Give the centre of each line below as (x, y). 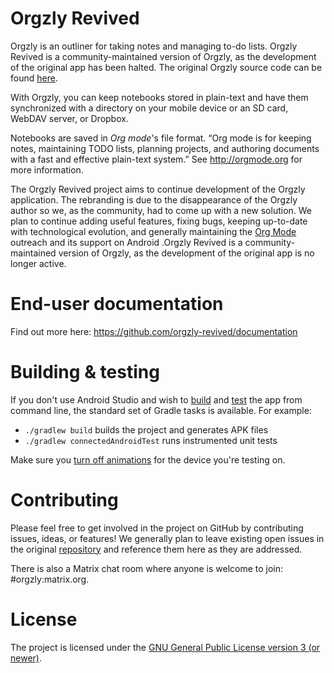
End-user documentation (117, 304)
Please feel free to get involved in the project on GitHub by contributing (157, 528)
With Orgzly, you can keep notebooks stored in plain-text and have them (159, 97)
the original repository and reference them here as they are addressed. (156, 549)
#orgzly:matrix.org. (50, 579)
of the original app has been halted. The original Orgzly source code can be (166, 67)
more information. (47, 169)
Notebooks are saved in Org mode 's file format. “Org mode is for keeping (161, 138)
